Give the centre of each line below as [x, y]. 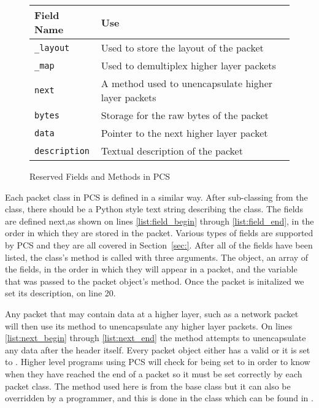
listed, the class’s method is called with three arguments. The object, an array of [157, 257]
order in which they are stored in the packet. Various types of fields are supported [159, 233]
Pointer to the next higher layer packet [184, 133]
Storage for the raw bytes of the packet [185, 115]
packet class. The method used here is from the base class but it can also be [148, 386]
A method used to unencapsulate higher [187, 83]
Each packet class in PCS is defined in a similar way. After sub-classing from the [156, 197]
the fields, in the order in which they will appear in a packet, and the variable [151, 269]
